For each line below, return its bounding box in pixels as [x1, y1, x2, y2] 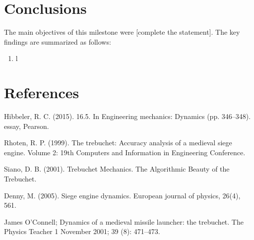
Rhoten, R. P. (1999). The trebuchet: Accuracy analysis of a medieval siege [4, 137, 232, 148]
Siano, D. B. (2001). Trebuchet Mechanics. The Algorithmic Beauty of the [4, 164, 230, 174]
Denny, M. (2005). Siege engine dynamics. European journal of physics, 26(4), [4, 190, 241, 200]
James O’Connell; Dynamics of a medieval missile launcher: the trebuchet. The [4, 216, 244, 227]
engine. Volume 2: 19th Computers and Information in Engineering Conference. [4, 147, 246, 157]
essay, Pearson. [4, 120, 49, 131]
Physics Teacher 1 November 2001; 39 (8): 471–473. [4, 226, 160, 237]
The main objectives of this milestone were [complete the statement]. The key [4, 27, 240, 37]
